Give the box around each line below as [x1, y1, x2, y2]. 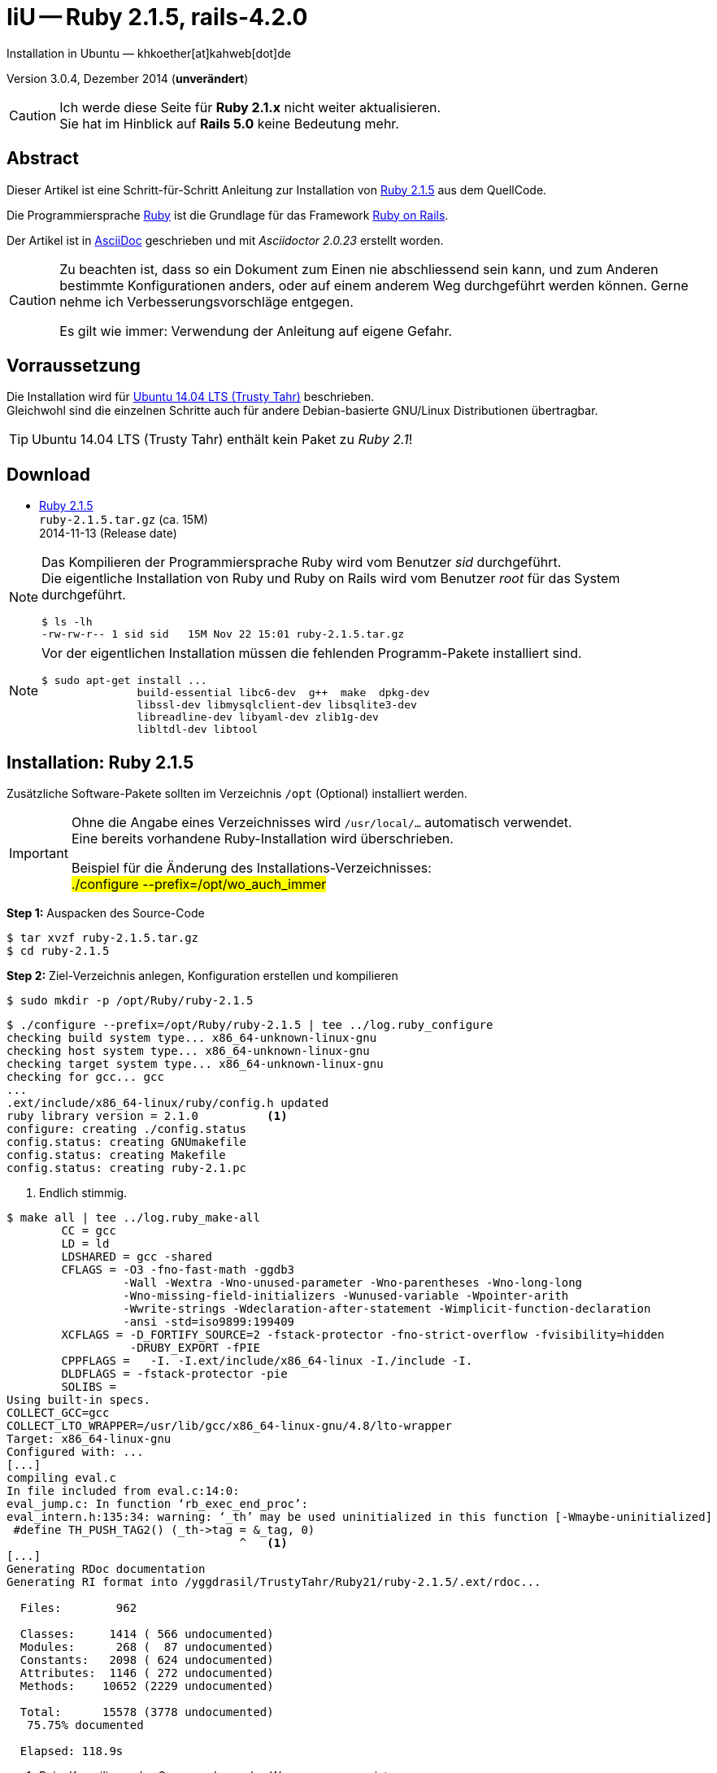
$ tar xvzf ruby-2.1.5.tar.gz [7, 931, 199, 945]
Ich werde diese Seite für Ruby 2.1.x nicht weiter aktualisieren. [59, 98, 441, 115]
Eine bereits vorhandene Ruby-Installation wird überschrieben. [71, 830, 454, 847]
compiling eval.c [7, 1471, 116, 1485]
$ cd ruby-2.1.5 [7, 944, 110, 958]
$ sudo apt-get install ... [41, 674, 207, 687]
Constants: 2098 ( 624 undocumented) [20, 1653, 274, 1667]
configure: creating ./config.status [7, 1122, 247, 1136]
